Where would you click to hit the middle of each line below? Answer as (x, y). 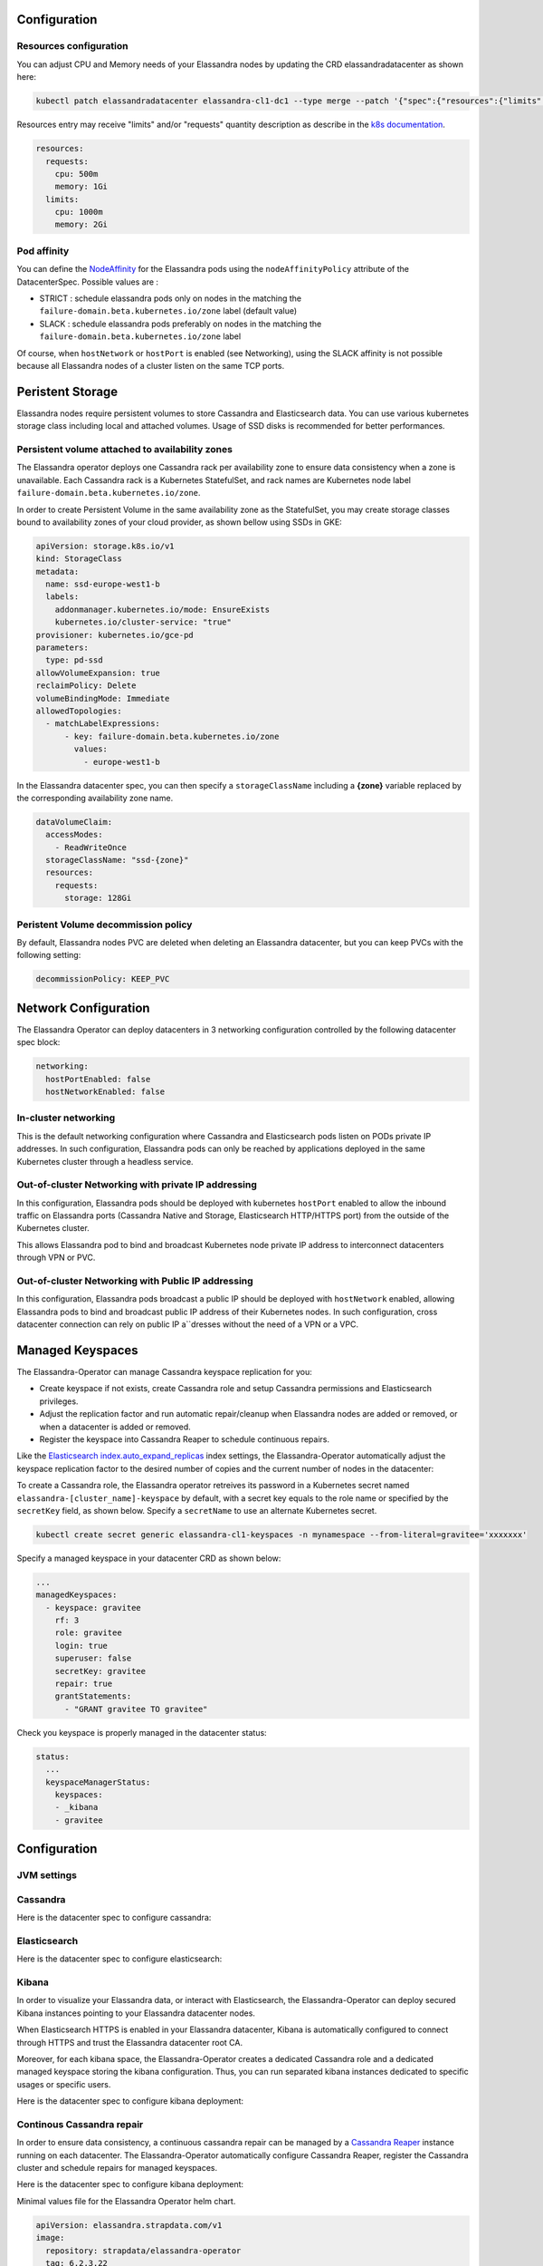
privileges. (59, 1401)
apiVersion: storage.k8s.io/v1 (105, 546)
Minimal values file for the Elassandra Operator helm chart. (126, 2201)
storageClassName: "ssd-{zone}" (117, 860)
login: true (81, 1646)
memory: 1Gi (81, 187)
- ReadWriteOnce (90, 847)
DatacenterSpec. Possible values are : (87, 282)
